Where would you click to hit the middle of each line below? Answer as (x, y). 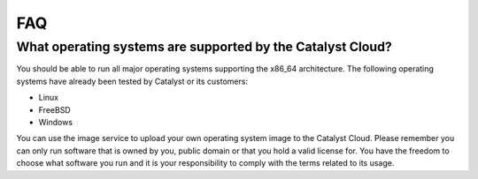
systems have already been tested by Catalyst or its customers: (132, 81)
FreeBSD (54, 109)
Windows (56, 122)
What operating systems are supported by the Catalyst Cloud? (204, 47)
